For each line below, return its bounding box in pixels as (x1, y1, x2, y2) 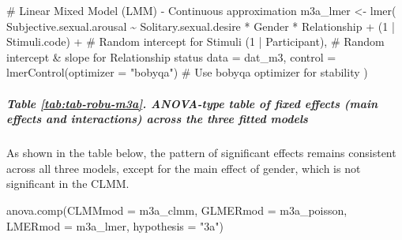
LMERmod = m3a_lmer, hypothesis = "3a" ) (6, 217, 224, 234)
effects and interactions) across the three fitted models (6, 111, 308, 127)
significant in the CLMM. (6, 175, 130, 192)
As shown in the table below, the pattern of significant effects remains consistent (6, 144, 396, 161)
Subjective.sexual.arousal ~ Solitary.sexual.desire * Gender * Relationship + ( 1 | (6, 17, 395, 34)
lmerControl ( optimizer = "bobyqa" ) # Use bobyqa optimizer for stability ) (6, 64, 368, 81)
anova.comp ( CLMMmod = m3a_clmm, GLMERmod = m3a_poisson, (6, 201, 348, 218)
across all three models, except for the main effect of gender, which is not (6, 159, 361, 176)
